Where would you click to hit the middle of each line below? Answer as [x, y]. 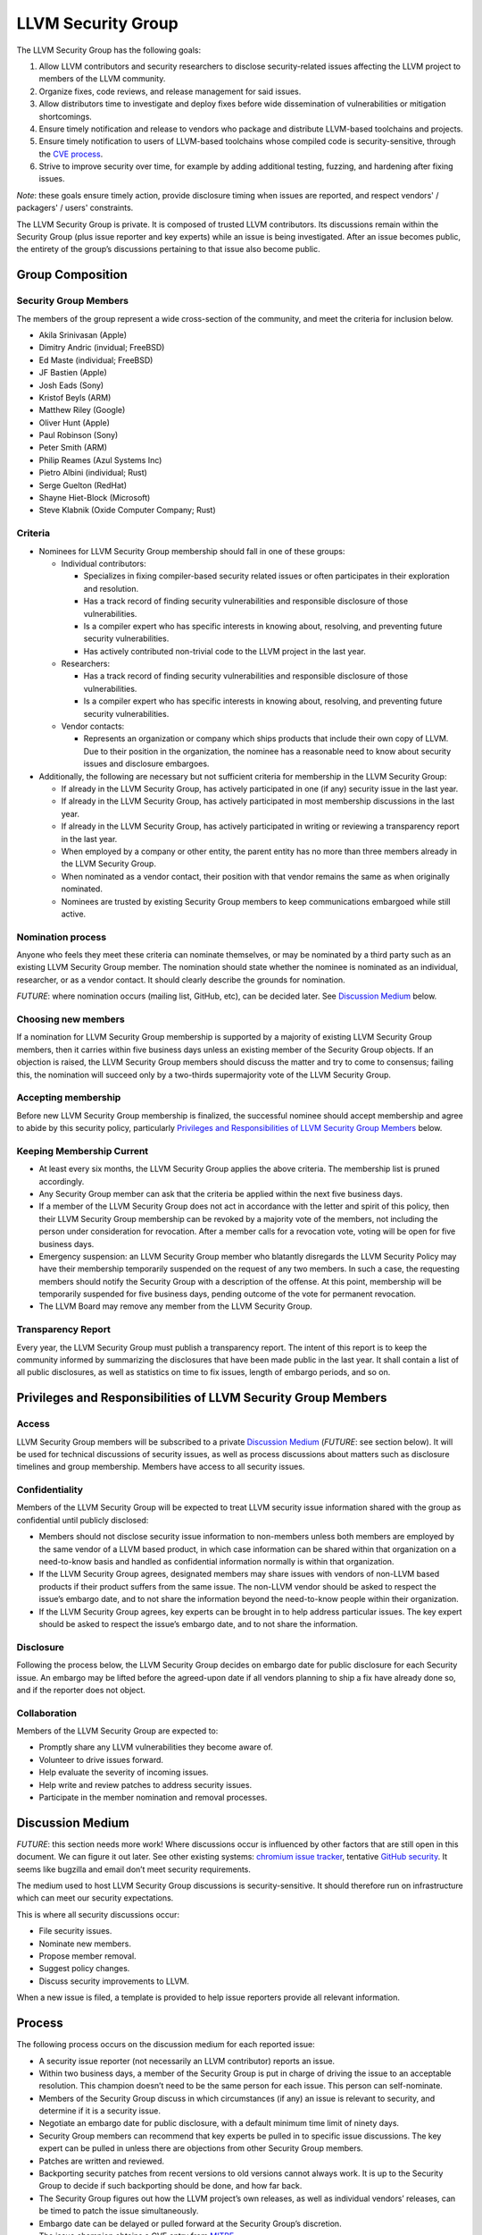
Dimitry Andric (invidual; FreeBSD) [102, 348]
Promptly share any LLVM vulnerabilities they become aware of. [156, 1747]
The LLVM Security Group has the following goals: [109, 50]
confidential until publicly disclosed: [83, 1520]
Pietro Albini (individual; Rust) [93, 473]
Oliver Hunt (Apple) [75, 422]
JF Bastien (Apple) [73, 373]
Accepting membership [69, 1098]
